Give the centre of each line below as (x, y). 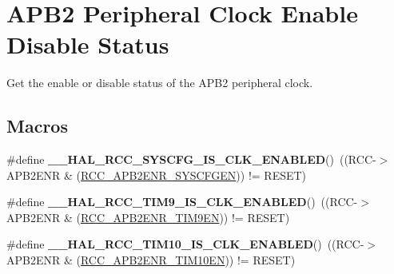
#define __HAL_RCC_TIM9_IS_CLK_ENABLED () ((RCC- (182, 202)
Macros (37, 126)
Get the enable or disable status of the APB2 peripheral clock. (160, 83)
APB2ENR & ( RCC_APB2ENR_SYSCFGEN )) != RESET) (157, 175)
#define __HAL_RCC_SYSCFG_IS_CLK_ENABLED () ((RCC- (191, 159)
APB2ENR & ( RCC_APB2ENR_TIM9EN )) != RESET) (148, 217)
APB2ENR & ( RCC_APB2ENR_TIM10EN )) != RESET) (151, 260)
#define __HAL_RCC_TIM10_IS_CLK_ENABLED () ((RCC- (185, 244)
